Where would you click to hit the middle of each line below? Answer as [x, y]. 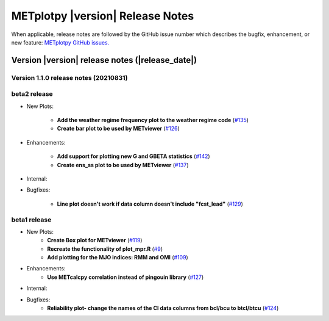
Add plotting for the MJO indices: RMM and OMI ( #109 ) [118, 258]
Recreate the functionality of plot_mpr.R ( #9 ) [105, 249]
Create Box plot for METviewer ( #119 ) [95, 240]
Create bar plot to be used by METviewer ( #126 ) [118, 129]
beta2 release [32, 94]
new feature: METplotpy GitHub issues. [60, 42]
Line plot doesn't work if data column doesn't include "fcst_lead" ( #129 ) [150, 204]
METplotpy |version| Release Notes [103, 16]
